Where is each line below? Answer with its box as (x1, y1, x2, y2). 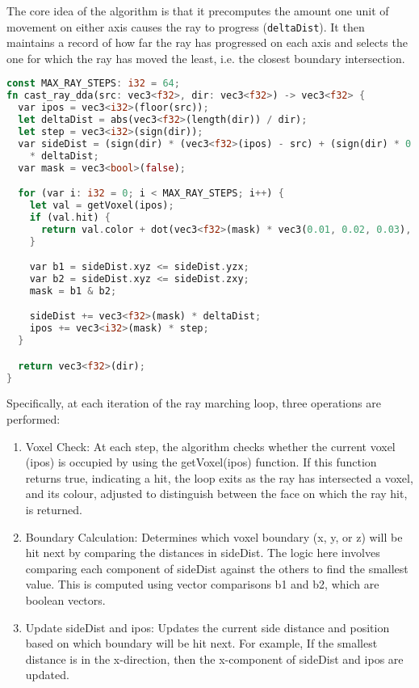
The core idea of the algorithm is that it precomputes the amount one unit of (6, 2, 389, 19)
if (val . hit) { (29, 211, 111, 223)
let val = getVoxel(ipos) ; (29, 199, 174, 211)
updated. (25, 666, 69, 683)
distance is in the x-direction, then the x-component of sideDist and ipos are (25, 650, 404, 667)
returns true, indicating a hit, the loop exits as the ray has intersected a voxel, (25, 469, 413, 486)
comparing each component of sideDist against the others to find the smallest (25, 559, 409, 576)
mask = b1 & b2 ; (29, 285, 117, 297)
